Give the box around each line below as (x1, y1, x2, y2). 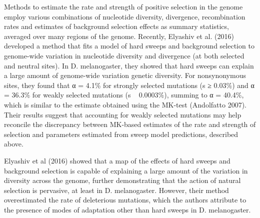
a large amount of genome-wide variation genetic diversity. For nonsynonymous (4, 70, 246, 80)
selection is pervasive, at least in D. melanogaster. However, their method (4, 184, 229, 195)
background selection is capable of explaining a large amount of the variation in (4, 165, 248, 175)
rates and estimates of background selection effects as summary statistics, (4, 21, 229, 31)
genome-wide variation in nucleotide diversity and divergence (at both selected (4, 50, 244, 60)
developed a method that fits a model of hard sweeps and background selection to (4, 40, 254, 51)
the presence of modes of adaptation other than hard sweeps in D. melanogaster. (4, 204, 251, 214)
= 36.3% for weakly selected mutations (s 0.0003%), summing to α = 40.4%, (4, 89, 244, 100)
